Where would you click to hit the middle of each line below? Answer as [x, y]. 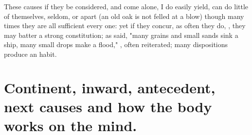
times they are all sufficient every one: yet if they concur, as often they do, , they [125, 25]
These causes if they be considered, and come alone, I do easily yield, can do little [126, 6]
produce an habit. [30, 54]
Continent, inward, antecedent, [110, 87]
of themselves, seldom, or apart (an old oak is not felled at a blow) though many [124, 16]
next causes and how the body [108, 106]
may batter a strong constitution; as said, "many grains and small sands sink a [121, 35]
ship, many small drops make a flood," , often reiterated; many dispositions [116, 44]
